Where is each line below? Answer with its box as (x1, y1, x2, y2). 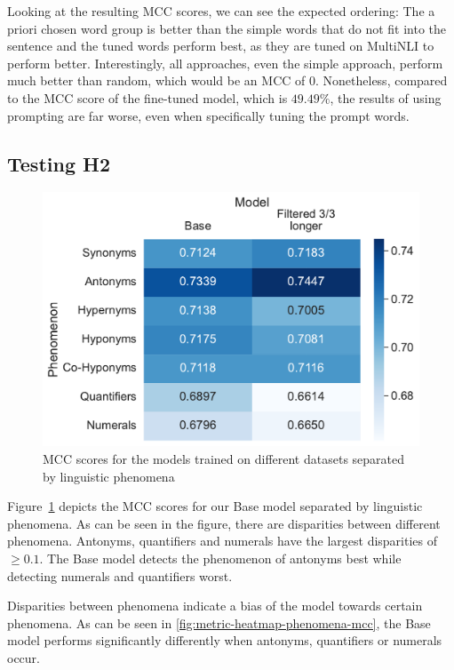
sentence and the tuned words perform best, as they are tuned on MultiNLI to (7, 36, 434, 55)
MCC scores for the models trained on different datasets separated (43, 450, 405, 468)
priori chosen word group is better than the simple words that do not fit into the (7, 19, 447, 37)
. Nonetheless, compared (315, 71, 448, 90)
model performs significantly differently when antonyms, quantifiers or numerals (7, 631, 442, 650)
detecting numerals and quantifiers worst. (7, 566, 233, 585)
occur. (7, 649, 40, 666)
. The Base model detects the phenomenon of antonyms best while (39, 549, 402, 568)
